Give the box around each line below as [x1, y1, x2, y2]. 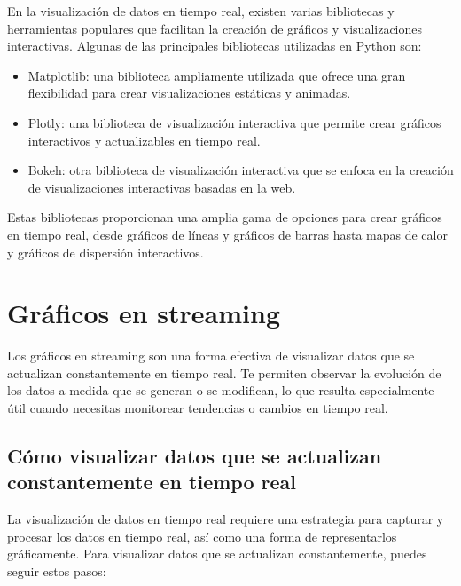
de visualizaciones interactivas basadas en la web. [27, 178, 296, 196]
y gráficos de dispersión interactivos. [7, 242, 204, 261]
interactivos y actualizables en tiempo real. [27, 131, 261, 149]
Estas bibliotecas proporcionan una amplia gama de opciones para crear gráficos [7, 208, 442, 226]
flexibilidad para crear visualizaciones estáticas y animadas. [27, 83, 351, 102]
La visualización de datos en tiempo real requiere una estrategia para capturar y [7, 510, 444, 528]
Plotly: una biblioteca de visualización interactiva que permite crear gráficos [27, 113, 441, 131]
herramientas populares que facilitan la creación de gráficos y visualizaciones [7, 19, 423, 37]
